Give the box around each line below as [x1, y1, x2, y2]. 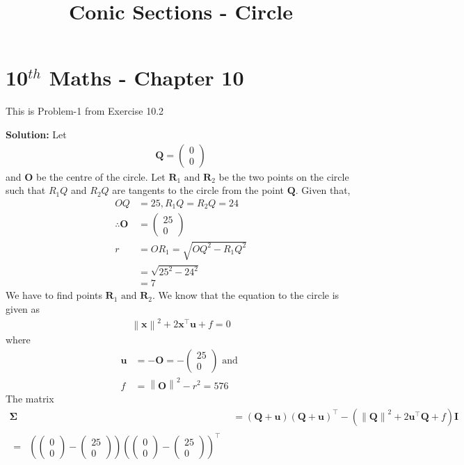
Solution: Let [6, 127, 67, 141]
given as [6, 302, 40, 316]
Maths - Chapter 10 [49, 63, 244, 92]
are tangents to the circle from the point [112, 183, 285, 197]
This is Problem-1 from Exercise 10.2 [6, 104, 164, 118]
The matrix [6, 391, 54, 406]
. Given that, [295, 183, 351, 197]
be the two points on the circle [218, 169, 349, 183]
